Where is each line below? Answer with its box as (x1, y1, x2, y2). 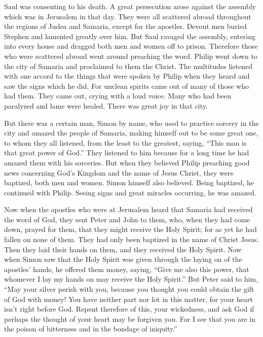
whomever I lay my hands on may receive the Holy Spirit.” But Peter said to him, (4, 274, 258, 284)
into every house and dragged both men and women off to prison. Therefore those (4, 41, 258, 51)
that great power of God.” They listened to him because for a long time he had (4, 147, 249, 158)
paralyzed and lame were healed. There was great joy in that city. (4, 100, 208, 111)
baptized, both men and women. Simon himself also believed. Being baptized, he (4, 177, 254, 188)
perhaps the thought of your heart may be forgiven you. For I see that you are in (4, 313, 256, 324)
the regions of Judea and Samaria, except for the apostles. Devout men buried (4, 21, 247, 31)
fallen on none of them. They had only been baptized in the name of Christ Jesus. (4, 234, 259, 245)
